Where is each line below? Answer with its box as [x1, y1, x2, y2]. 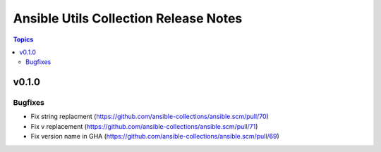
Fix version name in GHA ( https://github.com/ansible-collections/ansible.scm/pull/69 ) [30, 132, 280, 141]
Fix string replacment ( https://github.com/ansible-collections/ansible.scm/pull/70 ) [30, 113, 270, 121]
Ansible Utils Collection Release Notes [13, 11, 243, 26]
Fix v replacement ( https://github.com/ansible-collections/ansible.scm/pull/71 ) [30, 122, 258, 130]
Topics [13, 35, 34, 44]
